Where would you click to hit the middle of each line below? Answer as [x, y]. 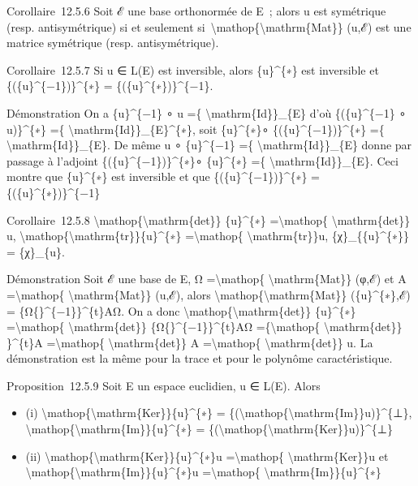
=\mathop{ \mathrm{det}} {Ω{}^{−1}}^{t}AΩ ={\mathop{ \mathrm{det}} [205, 327]
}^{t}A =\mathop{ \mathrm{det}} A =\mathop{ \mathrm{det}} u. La [190, 342]
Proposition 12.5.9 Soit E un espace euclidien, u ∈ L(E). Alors [164, 385]
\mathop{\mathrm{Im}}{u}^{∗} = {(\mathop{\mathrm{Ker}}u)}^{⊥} [209, 429]
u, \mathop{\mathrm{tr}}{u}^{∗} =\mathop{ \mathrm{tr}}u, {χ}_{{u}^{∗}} [208, 236]
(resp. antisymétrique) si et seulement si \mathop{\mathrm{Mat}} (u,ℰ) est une [209, 26]
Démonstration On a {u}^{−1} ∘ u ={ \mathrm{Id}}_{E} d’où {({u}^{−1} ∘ [207, 112]
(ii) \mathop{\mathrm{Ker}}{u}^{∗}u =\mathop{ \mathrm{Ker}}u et [207, 456]
